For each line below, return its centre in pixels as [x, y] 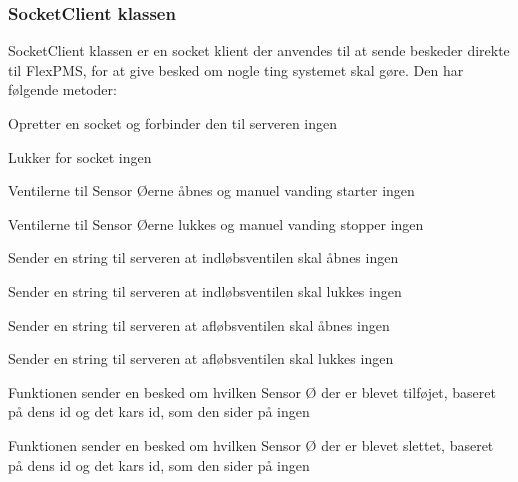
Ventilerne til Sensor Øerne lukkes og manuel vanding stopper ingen [216, 223]
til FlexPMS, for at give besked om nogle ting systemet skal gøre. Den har [236, 69]
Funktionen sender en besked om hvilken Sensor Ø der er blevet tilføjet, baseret [252, 391]
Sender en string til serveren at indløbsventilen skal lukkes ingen [205, 290]
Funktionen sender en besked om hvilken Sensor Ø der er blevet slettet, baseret [251, 444]
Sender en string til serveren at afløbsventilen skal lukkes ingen [201, 358]
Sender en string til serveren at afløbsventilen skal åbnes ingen [199, 324]
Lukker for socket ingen [80, 156]
